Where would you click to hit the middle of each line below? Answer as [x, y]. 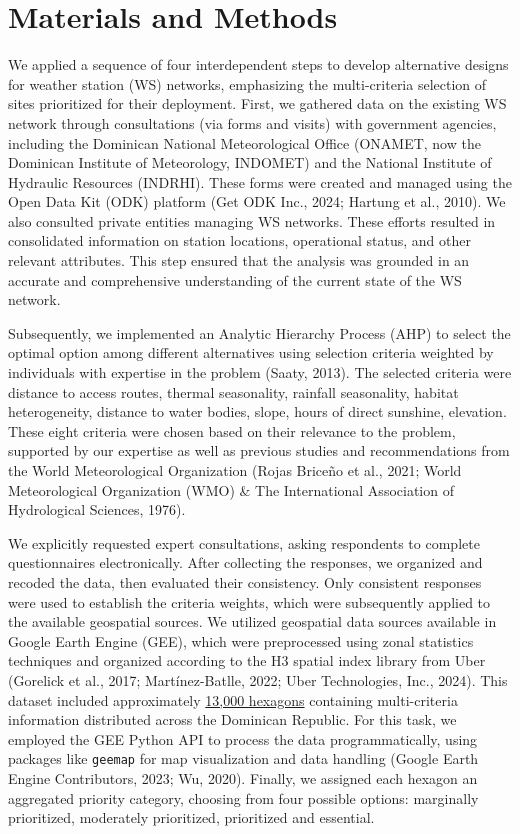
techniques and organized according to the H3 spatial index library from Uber [247, 660]
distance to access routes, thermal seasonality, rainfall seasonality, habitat [233, 391]
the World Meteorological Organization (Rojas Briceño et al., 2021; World [235, 470]
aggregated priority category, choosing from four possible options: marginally [243, 797]
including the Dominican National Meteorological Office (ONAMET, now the [244, 142]
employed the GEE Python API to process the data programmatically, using [243, 738]
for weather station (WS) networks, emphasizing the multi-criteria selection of [247, 83]
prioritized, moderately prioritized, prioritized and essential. [191, 817]
